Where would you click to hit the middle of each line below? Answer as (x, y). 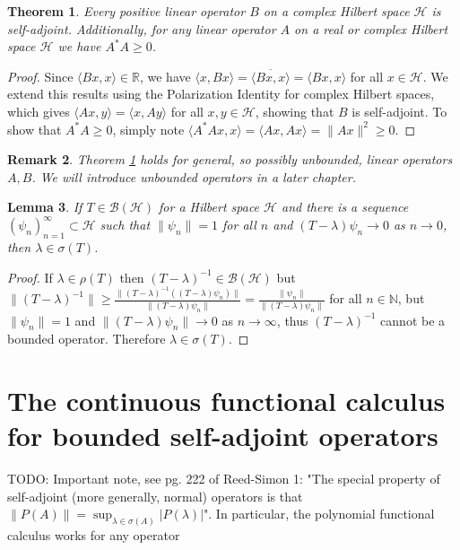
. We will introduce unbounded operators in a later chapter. (194, 176)
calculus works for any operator (94, 535)
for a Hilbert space (209, 207)
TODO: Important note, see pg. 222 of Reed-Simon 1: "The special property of (224, 479)
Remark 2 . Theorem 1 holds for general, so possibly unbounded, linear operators (230, 159)
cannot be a (413, 320)
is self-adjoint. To (399, 111)
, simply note (148, 129)
